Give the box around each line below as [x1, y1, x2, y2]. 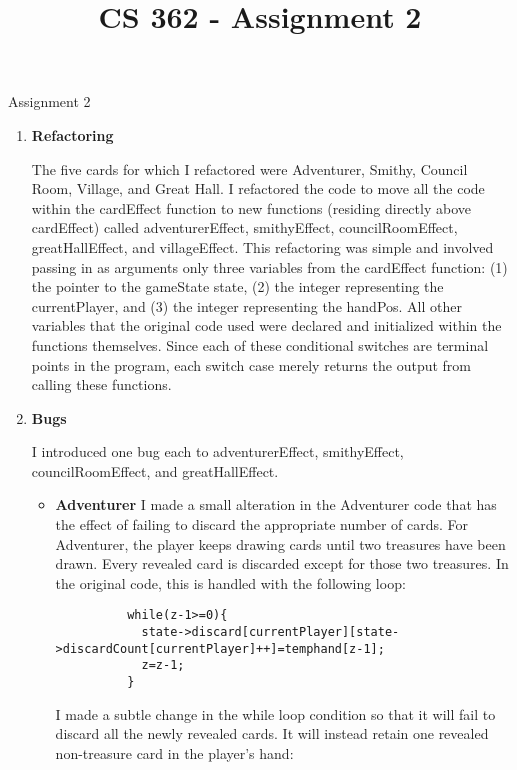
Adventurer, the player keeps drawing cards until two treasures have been [55, 533, 506, 554]
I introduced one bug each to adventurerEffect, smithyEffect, [31, 441, 404, 462]
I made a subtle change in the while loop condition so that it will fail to [55, 703, 496, 724]
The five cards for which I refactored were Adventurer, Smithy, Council [31, 158, 468, 179]
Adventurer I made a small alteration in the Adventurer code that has [55, 494, 497, 515]
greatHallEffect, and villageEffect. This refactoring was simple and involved [31, 236, 494, 257]
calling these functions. [31, 374, 172, 395]
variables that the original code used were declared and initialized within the [31, 315, 502, 336]
